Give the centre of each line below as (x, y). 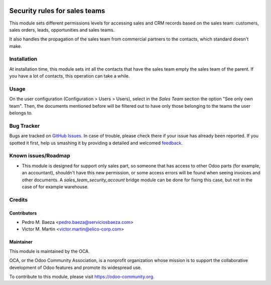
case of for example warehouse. (55, 187)
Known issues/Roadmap (40, 156)
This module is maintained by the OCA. (49, 251)
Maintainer (21, 242)
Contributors (23, 213)
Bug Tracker (25, 126)
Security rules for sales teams (57, 11)
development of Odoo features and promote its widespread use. (76, 267)
